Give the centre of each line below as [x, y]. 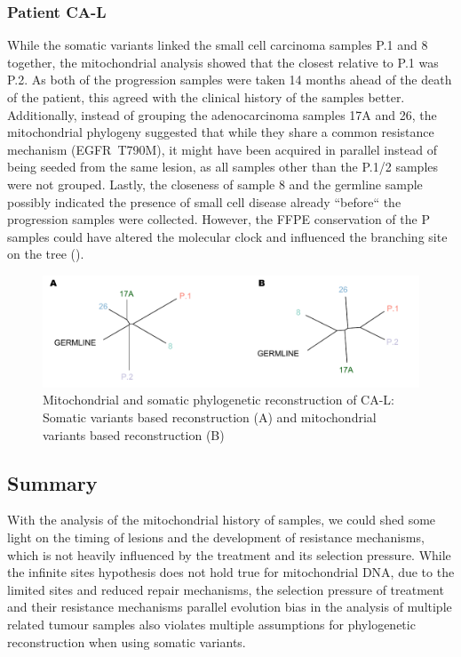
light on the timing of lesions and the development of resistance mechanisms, [216, 537]
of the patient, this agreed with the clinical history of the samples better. [206, 97]
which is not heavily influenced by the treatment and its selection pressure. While [229, 554]
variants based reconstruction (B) [134, 434]
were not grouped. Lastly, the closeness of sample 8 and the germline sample [215, 184]
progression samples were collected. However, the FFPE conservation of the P [219, 219]
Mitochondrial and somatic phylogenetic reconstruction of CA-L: [219, 400]
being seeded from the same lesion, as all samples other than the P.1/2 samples [223, 167]
